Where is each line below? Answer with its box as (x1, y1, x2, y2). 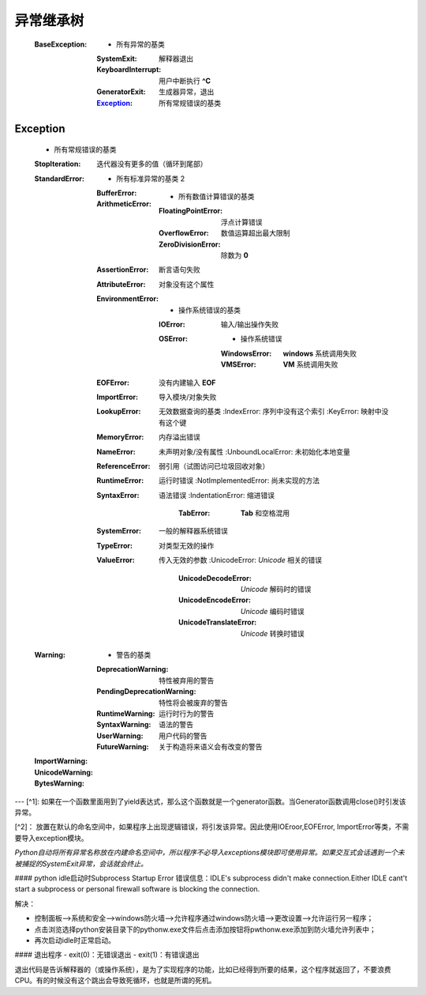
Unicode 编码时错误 (241, 606, 305, 616)
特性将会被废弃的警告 (159, 698, 228, 707)
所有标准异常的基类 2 (116, 174, 185, 183)
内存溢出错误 (159, 432, 200, 442)
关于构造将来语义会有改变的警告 (159, 742, 263, 752)
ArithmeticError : (96, 199, 151, 209)
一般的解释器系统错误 (159, 526, 228, 536)
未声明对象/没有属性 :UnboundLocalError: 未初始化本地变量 (159, 447, 351, 456)
